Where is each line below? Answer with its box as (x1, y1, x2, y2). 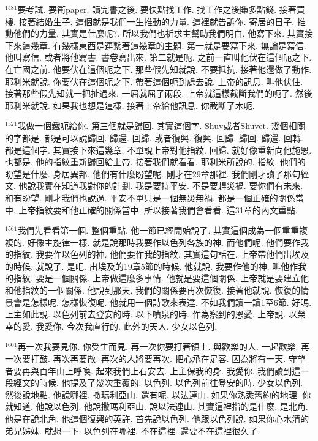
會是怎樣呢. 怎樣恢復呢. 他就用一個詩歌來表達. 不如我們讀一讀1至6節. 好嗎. (13, 295, 312, 308)
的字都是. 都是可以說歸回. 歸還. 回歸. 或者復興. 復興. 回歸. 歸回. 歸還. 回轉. (5, 131, 303, 144)
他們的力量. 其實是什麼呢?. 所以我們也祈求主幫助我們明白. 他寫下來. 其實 (13, 27, 305, 40)
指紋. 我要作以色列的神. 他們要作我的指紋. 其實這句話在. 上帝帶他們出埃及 (13, 248, 309, 261)
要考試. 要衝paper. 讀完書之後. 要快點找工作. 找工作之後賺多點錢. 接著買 (17, 3, 305, 15)
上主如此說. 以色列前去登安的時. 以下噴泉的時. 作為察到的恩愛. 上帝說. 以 (5, 308, 297, 321)
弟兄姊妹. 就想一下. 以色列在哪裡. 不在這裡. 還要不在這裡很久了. (5, 424, 260, 437)
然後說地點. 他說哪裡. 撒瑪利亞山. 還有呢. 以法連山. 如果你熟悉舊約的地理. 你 (5, 388, 311, 401)
